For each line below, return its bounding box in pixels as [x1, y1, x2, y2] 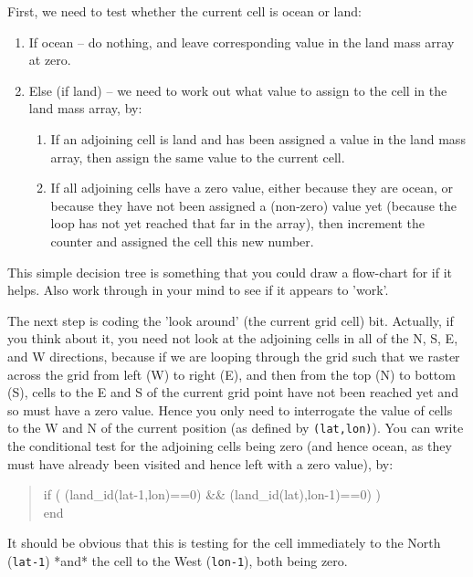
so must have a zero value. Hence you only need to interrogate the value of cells [7, 400, 453, 419]
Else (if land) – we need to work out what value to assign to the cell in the [28, 80, 447, 100]
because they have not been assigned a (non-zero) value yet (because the [50, 195, 457, 215]
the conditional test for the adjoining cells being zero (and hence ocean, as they [7, 435, 452, 455]
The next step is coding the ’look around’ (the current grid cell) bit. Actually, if [7, 310, 454, 330]
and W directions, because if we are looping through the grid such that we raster [7, 346, 460, 365]
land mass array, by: [28, 99, 142, 118]
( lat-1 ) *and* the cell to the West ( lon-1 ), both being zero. [7, 551, 348, 570]
